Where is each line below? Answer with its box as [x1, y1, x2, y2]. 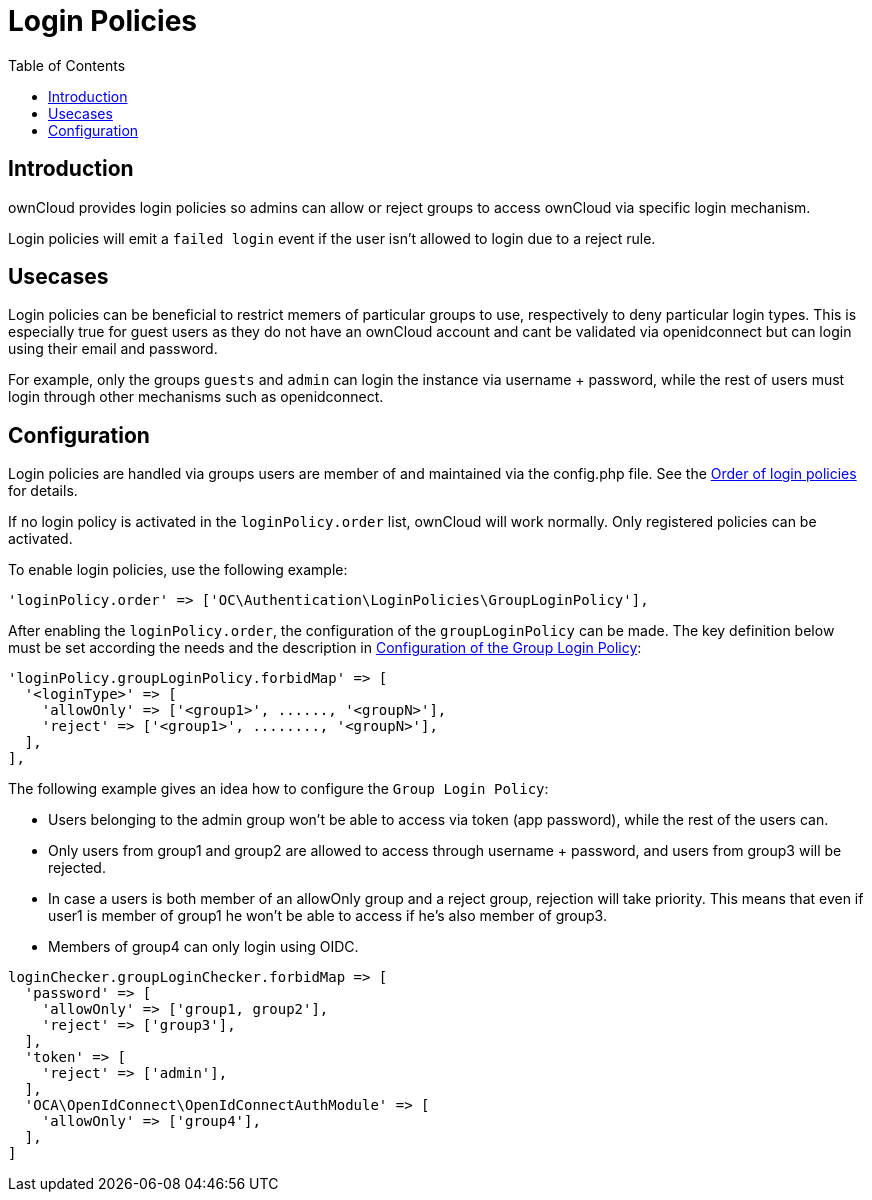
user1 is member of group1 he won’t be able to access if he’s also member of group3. [48, 907, 607, 925]
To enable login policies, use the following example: [8, 561, 348, 579]
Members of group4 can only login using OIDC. [48, 938, 359, 956]
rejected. [48, 859, 106, 877]
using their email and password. [8, 340, 218, 358]
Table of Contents [8, 56, 126, 74]
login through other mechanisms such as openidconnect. [8, 388, 384, 406]
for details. [8, 482, 78, 500]
